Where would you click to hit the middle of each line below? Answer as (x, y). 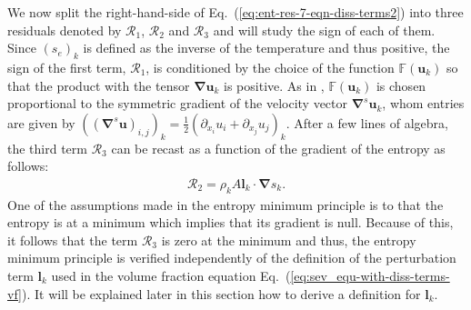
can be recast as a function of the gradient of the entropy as (278, 148)
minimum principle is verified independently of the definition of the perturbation (232, 258)
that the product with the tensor (99, 85)
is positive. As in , (274, 85)
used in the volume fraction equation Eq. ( (171, 275)
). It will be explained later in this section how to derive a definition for (221, 293)
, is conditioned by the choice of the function (270, 67)
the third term (47, 148)
